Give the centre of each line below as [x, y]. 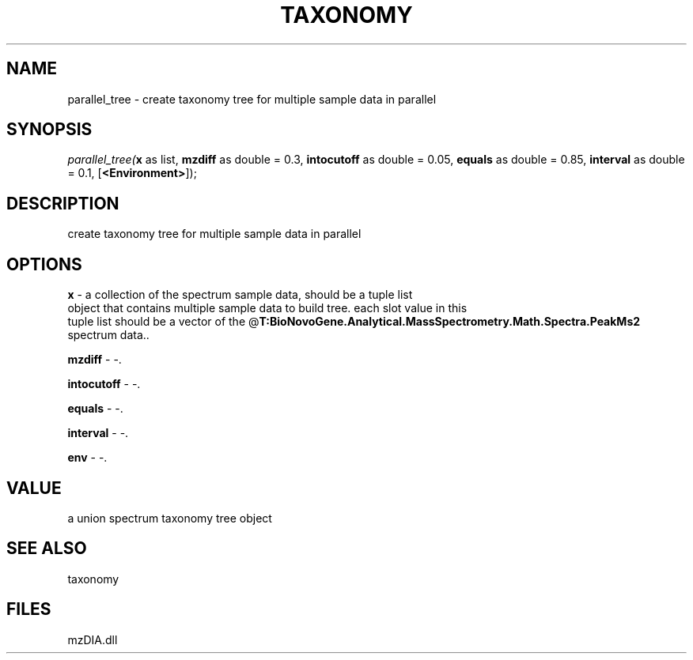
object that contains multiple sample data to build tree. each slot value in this [267, 308]
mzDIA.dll [93, 639]
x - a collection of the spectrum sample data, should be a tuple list [240, 295]
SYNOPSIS [49, 130]
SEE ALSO [47, 549]
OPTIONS [44, 264]
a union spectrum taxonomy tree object [170, 518]
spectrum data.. [108, 335]
